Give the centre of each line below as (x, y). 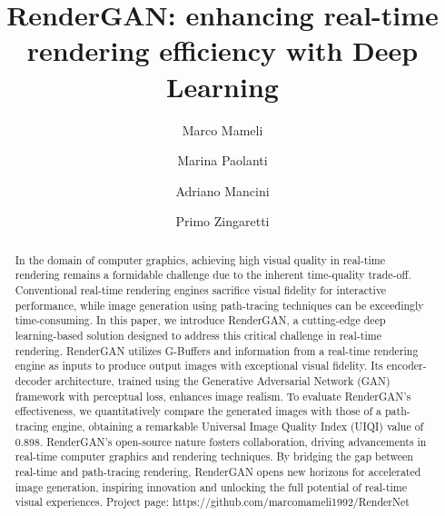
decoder (33, 380)
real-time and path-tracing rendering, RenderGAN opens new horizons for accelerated (218, 471)
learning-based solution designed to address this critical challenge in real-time (198, 335)
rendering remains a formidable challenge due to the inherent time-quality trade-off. (213, 275)
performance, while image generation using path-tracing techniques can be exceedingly (219, 305)
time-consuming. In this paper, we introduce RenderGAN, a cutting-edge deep (200, 320)
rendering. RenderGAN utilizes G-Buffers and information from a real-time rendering (217, 350)
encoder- (406, 366)
